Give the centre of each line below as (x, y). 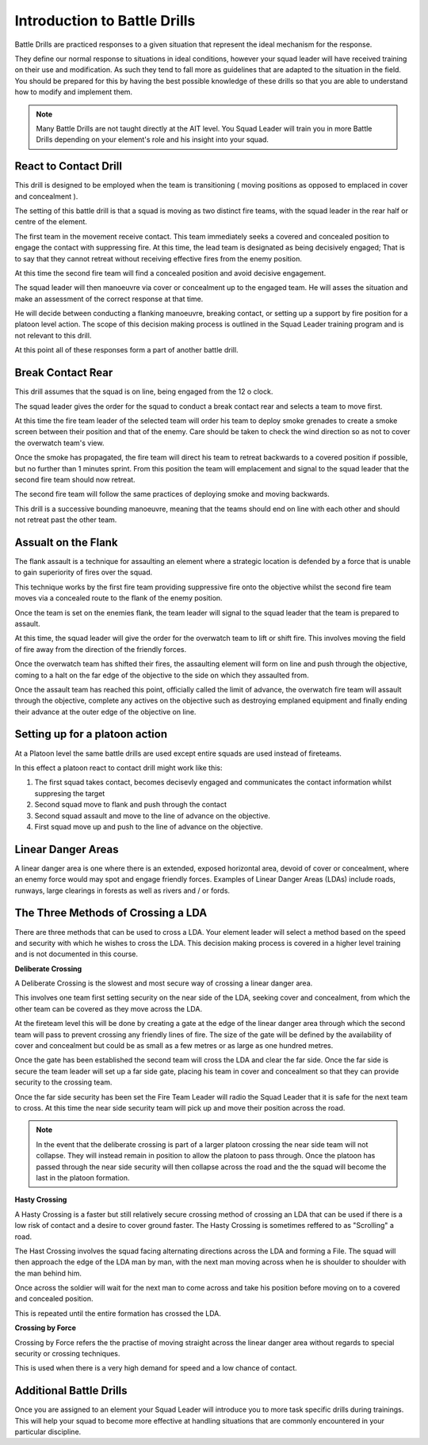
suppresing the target (70, 793)
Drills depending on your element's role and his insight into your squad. (153, 139)
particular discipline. (48, 1432)
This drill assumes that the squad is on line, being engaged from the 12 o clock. (144, 391)
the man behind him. (48, 1273)
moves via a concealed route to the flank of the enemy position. (118, 598)
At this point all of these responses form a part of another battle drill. (126, 350)
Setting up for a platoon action (91, 734)
